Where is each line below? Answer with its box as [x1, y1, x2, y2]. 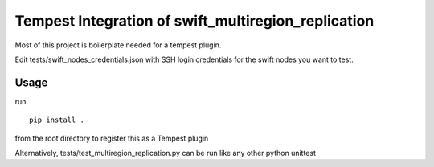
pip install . [29, 116, 84, 124]
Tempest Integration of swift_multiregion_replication [14, 12, 375, 30]
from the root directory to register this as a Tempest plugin [14, 133, 209, 143]
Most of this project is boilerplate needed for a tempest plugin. [14, 40, 222, 50]
